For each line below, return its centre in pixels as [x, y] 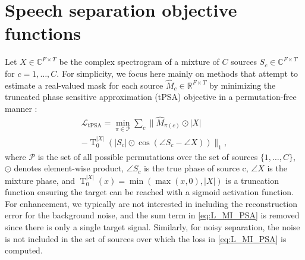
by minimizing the [243, 85]
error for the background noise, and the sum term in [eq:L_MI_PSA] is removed [152, 215]
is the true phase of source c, [196, 168]
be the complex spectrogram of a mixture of [139, 62]
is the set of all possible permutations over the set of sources [148, 156]
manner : [21, 108]
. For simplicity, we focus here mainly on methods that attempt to [177, 73]
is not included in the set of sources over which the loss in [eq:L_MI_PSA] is [146, 238]
